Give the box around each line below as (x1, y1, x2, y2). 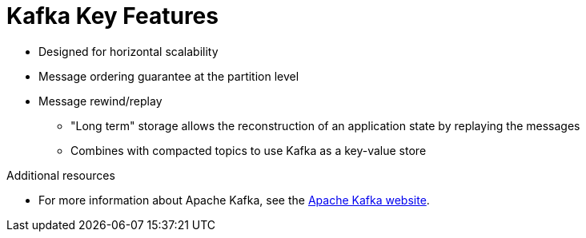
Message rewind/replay (38, 93, 163, 108)
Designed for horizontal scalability (38, 44, 219, 58)
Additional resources (6, 168, 115, 182)
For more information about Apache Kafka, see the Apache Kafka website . (38, 192, 430, 207)
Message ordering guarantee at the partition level (38, 69, 299, 83)
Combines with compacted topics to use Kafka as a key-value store (70, 143, 427, 157)
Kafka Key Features (6, 2, 219, 30)
